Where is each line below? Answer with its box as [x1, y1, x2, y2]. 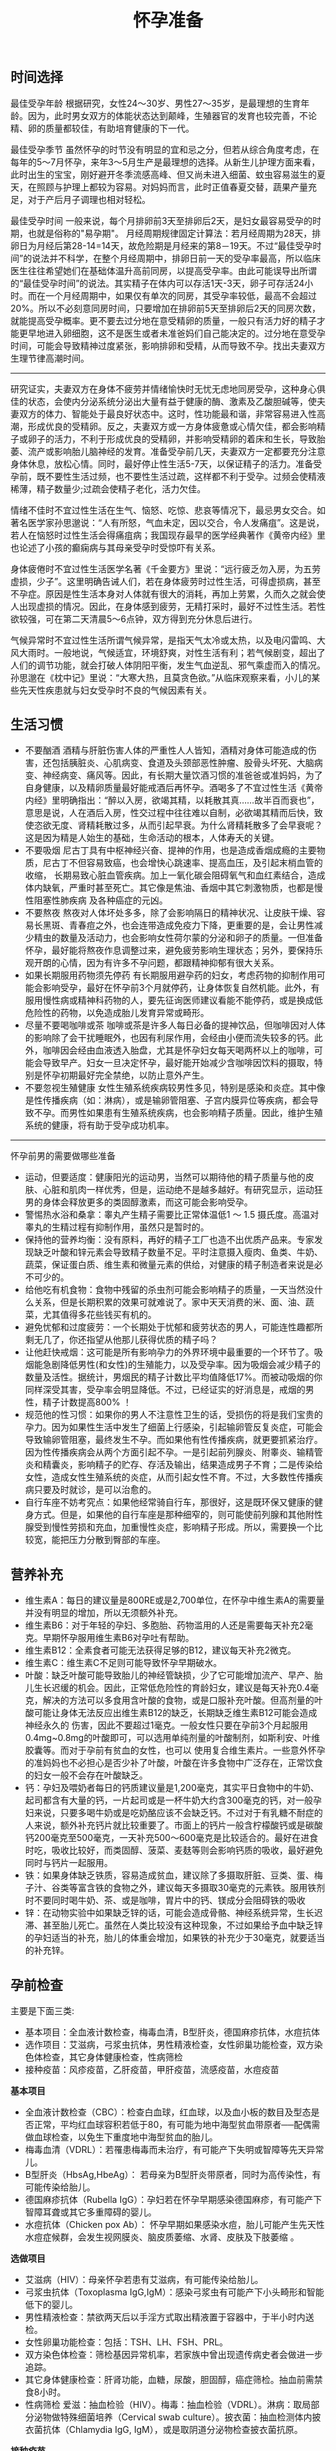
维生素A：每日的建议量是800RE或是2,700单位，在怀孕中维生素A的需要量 [24, 1594, 325, 1606]
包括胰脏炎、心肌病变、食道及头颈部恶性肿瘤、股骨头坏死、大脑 [51, 757, 315, 769]
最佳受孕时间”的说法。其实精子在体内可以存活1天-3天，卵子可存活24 [23, 277, 305, 289]
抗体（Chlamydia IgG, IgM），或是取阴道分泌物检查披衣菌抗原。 [42, 2424, 303, 2436]
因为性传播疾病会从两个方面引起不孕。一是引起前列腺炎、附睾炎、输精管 [24, 1446, 323, 1458]
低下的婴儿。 [24, 2299, 78, 2311]
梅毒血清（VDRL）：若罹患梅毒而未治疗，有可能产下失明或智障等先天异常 [24, 2144, 325, 2156]
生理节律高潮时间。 [10, 352, 90, 364]
